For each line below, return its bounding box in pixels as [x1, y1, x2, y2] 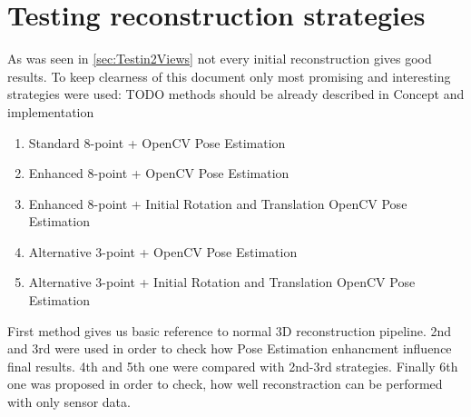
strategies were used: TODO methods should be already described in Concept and [7, 84, 465, 104]
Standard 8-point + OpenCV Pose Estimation [28, 133, 286, 152]
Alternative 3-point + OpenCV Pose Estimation [28, 242, 298, 261]
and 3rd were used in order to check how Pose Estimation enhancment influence [7, 339, 452, 358]
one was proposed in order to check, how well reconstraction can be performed [7, 374, 443, 393]
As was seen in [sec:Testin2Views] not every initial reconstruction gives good [7, 49, 432, 68]
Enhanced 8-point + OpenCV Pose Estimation [28, 164, 289, 183]
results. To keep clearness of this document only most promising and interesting [7, 66, 451, 85]
